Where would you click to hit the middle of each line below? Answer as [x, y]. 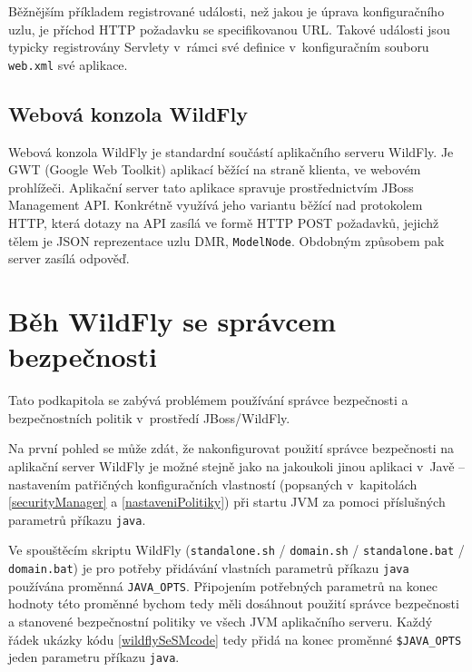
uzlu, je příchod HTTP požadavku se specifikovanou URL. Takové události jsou [229, 29]
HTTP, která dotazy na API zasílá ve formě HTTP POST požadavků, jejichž [224, 223]
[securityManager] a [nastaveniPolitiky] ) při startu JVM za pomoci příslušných [227, 502]
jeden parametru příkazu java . [94, 657]
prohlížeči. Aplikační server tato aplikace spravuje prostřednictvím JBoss [211, 187]
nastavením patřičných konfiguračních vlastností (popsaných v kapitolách [213, 484]
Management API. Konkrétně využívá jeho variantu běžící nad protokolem [216, 205]
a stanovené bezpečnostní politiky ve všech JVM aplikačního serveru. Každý [221, 621]
